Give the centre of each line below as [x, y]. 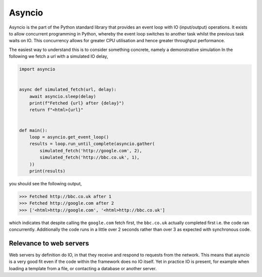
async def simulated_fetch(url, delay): [68, 90]
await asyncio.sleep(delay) [63, 96]
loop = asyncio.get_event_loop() [69, 137]
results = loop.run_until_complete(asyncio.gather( [92, 144]
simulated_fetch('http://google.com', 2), [91, 151]
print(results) [47, 171]
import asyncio [37, 69]
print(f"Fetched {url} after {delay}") [77, 103]
